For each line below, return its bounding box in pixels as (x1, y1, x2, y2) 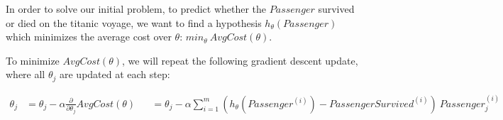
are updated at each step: (59, 67, 170, 82)
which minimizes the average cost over (6, 29, 172, 44)
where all (6, 67, 45, 82)
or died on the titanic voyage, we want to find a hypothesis (6, 15, 262, 30)
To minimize (6, 53, 60, 67)
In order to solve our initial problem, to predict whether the (6, 1, 267, 16)
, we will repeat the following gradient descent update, (121, 53, 358, 67)
